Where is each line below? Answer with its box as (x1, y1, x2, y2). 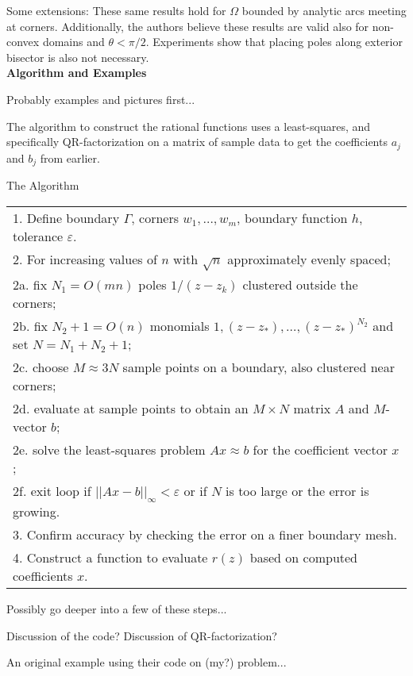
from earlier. (40, 149, 100, 166)
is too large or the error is (226, 482, 369, 501)
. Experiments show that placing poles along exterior (145, 33, 403, 50)
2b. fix (13, 317, 48, 336)
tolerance (13, 226, 64, 245)
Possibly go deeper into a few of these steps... (6, 600, 227, 616)
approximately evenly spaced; (227, 249, 391, 268)
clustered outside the (242, 275, 358, 294)
